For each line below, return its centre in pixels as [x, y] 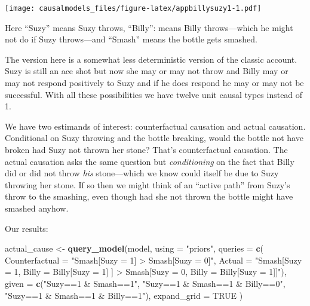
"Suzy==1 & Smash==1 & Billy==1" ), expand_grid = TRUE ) [124, 295]
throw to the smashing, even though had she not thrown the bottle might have [149, 196]
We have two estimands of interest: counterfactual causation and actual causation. [155, 126]
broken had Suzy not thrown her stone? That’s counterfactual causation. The [146, 149]
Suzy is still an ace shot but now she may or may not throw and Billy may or [147, 71]
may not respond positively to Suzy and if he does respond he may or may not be [154, 83]
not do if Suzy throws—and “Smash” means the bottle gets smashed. [131, 39]
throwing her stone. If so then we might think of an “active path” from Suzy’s [148, 184]
